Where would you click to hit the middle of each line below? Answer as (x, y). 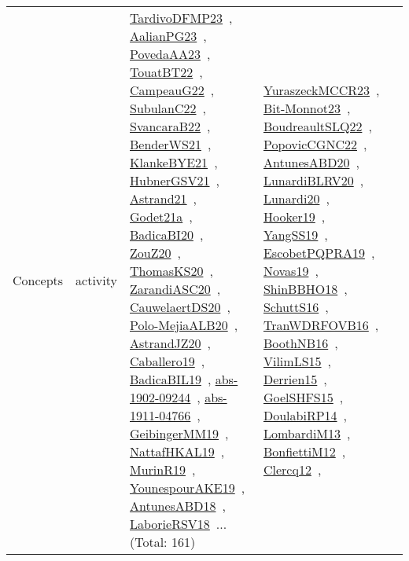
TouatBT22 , (166, 72)
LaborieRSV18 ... (179, 524)
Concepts (38, 280)
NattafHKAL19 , (177, 451)
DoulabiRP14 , (305, 415)
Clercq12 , (292, 469)
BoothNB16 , (300, 343)
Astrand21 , (164, 198)
